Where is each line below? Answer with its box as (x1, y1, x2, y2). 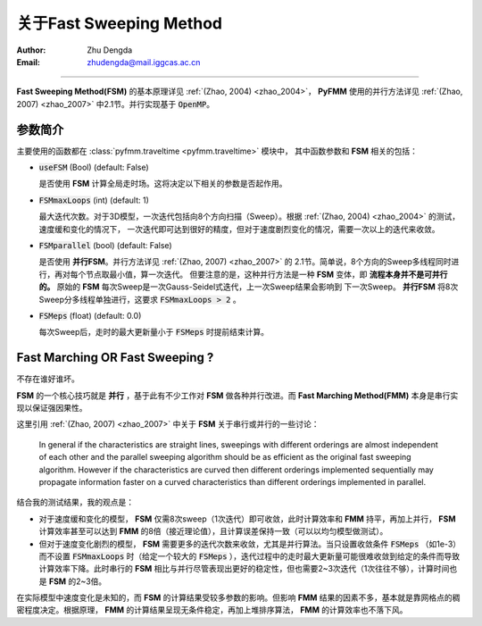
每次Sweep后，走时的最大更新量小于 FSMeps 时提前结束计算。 (38, 327, 270, 338)
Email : (16, 56, 40, 67)
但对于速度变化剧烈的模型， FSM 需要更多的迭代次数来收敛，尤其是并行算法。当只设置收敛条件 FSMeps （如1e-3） (38, 538, 461, 549)
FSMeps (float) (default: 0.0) (38, 310, 142, 321)
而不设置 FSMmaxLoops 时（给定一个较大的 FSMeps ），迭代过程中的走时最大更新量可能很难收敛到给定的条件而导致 (38, 550, 461, 562)
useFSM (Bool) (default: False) (38, 162, 149, 173)
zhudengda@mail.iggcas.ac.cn (87, 56, 201, 67)
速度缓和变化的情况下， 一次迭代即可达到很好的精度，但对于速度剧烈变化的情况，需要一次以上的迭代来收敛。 (38, 223, 440, 234)
